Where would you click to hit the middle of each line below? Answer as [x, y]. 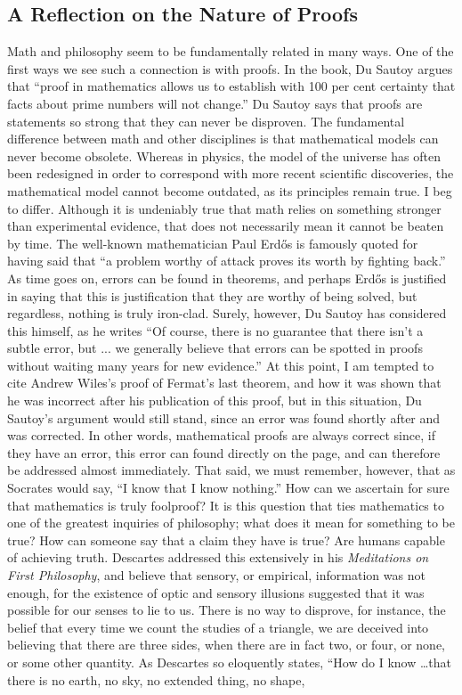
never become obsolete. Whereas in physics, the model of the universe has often [224, 155]
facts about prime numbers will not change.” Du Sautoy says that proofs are [215, 103]
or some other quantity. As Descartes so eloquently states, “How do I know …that [230, 662]
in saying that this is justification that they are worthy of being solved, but [212, 295]
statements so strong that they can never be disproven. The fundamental [206, 121]
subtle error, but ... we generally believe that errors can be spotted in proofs [215, 348]
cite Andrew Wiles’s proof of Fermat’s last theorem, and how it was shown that [224, 383]
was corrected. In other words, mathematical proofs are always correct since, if [221, 435]
